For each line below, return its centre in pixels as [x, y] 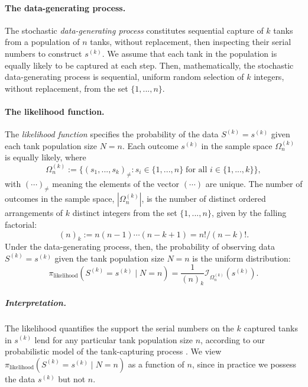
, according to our [233, 339]
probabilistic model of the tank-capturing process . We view [113, 351]
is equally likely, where [46, 157]
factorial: [21, 224]
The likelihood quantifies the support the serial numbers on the [119, 328]
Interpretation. [35, 302]
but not [72, 378]
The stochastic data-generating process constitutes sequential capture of [134, 30]
